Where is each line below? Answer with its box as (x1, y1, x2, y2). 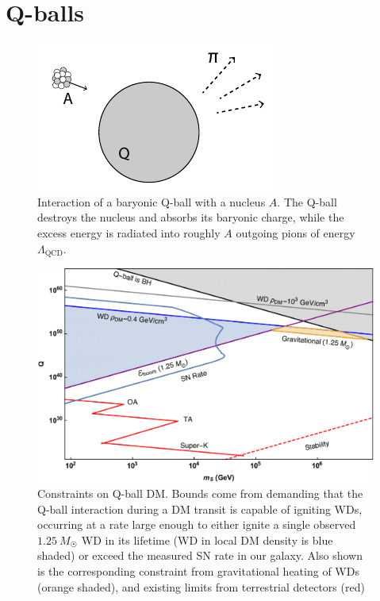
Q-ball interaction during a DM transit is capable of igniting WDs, (37, 500, 363, 517)
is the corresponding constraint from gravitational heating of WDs (37, 563, 359, 580)
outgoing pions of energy (236, 224, 355, 241)
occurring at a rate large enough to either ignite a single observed (37, 516, 356, 533)
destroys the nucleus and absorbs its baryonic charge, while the (37, 209, 344, 225)
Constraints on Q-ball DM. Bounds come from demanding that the (37, 485, 363, 502)
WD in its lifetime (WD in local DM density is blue (81, 531, 333, 548)
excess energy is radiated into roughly (37, 224, 221, 241)
